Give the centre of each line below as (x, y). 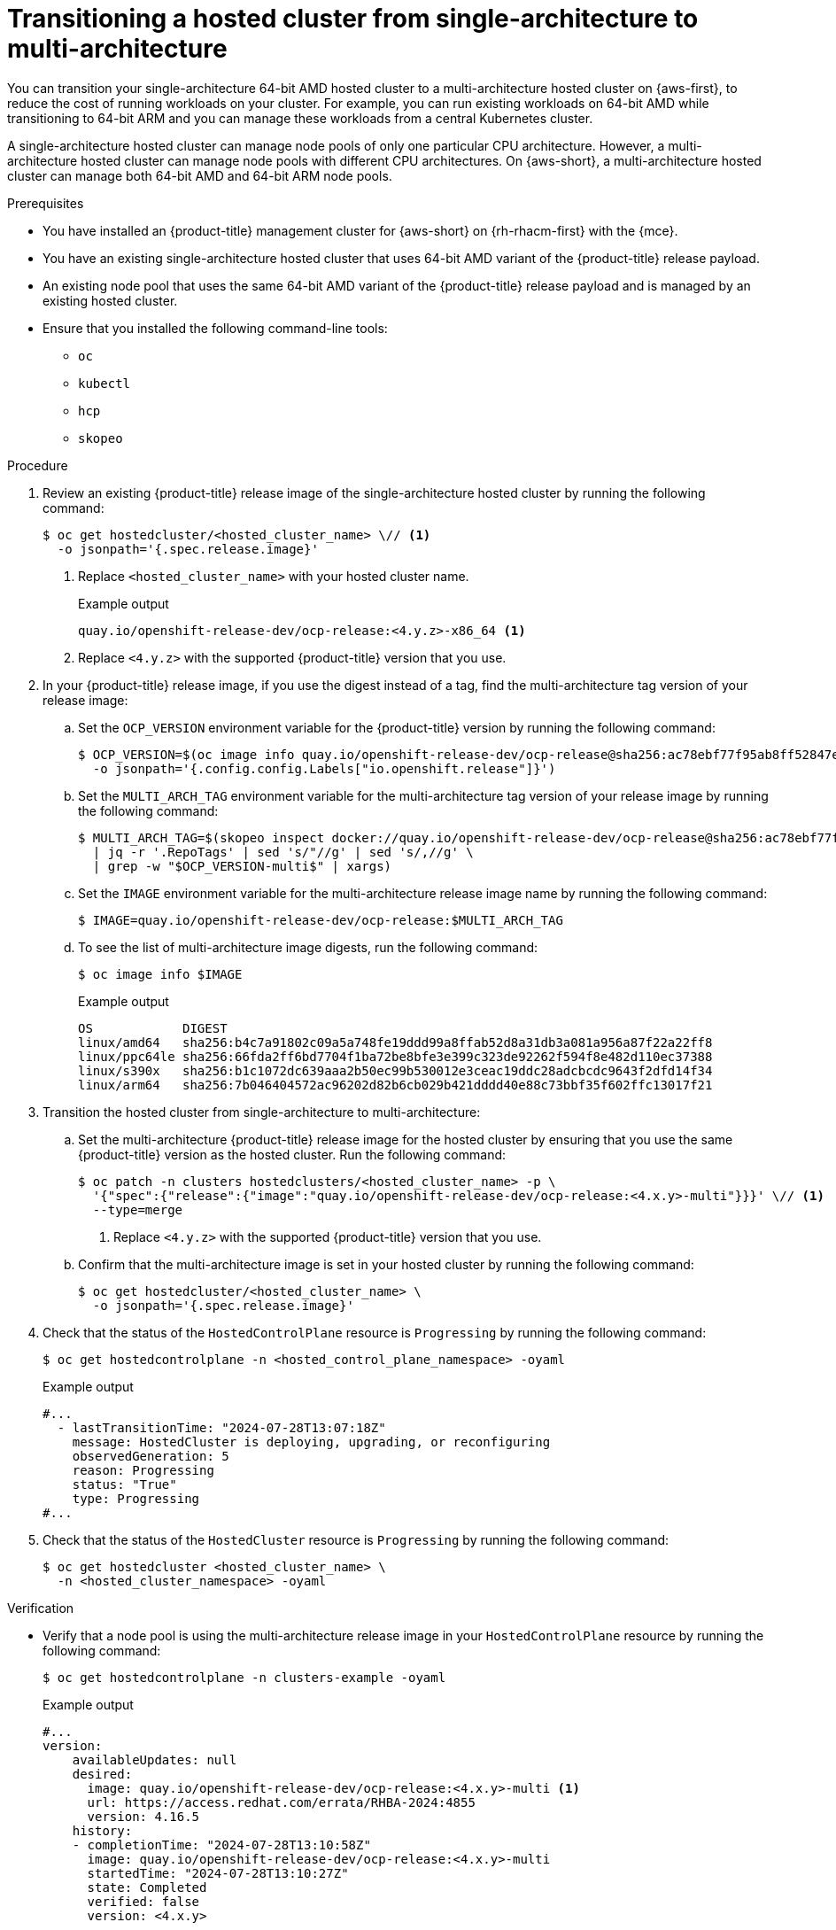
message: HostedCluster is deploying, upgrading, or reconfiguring (311, 1442)
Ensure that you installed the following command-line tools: (215, 328)
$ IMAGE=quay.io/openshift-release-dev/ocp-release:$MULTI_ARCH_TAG (321, 920)
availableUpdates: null (155, 1759)
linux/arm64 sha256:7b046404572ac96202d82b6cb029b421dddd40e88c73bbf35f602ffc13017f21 (395, 1085)
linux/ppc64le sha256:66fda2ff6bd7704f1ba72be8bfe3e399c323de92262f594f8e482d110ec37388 (395, 1056)
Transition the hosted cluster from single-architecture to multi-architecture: (262, 1112)
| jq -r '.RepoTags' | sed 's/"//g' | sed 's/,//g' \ (283, 852)
